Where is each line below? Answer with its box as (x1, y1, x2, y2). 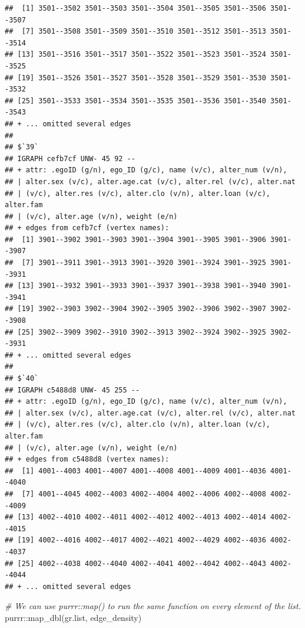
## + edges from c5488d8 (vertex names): (5, 455, 170, 464)
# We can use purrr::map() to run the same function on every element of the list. (5, 600, 301, 612)
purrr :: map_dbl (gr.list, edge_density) (5, 611, 142, 623)
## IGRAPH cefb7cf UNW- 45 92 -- (5, 154, 135, 163)
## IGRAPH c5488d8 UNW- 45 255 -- (5, 385, 140, 394)
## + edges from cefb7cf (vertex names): (5, 224, 170, 233)
